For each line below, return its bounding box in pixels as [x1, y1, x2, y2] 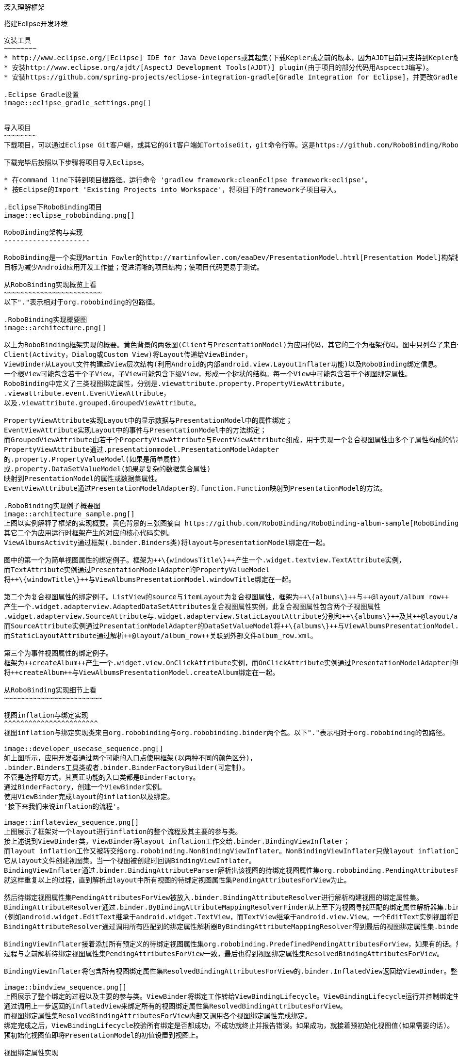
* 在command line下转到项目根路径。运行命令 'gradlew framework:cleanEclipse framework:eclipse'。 [4, 176, 372, 184]
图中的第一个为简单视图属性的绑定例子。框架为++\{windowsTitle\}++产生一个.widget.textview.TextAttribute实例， [4, 556, 406, 564]
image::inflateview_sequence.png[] [4, 818, 139, 826]
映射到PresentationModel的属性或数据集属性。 [4, 475, 162, 482]
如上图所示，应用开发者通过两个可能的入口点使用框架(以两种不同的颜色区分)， [4, 754, 257, 762]
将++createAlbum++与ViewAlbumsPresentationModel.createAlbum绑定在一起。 [4, 669, 279, 676]
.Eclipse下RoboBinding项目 [4, 203, 102, 211]
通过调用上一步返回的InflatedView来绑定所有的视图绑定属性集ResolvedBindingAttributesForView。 [4, 1002, 347, 1010]
